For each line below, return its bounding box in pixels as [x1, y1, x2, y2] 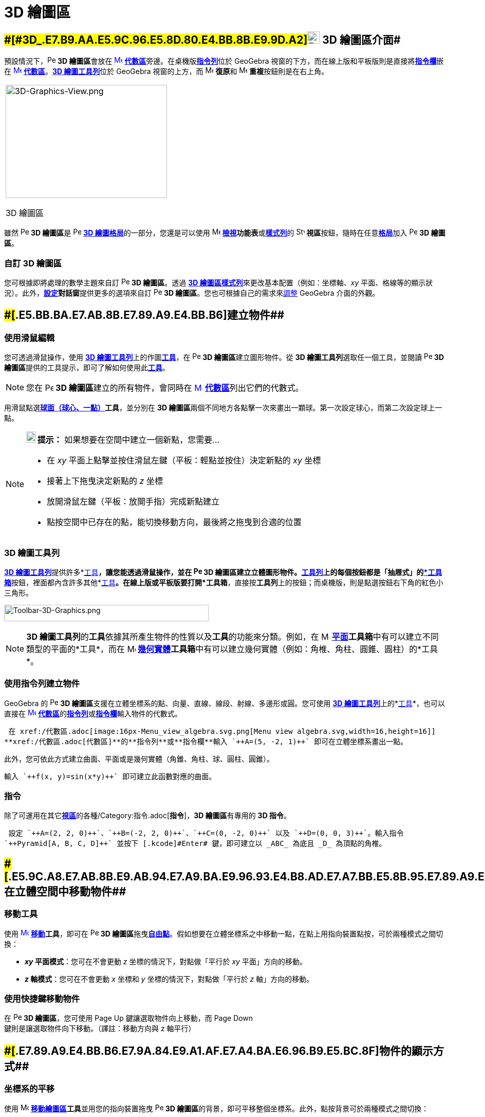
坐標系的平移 [4, 1084, 55, 1094]
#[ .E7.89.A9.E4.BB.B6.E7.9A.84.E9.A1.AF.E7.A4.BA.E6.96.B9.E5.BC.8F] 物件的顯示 [4, 1044, 433, 1057]
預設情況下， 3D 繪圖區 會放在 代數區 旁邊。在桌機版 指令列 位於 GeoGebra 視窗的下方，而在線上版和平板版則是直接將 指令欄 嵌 [4, 57, 444, 66]
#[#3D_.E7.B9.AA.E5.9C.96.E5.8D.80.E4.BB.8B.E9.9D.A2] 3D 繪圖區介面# [4, 33, 401, 46]
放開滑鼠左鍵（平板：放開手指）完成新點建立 [47, 496, 220, 507]
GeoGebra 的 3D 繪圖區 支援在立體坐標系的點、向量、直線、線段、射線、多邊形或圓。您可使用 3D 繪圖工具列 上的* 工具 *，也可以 [4, 698, 445, 708]
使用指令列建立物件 [4, 678, 80, 689]
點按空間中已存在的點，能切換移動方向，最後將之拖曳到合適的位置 [47, 517, 302, 528]
